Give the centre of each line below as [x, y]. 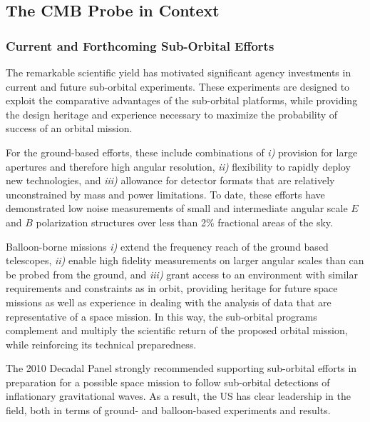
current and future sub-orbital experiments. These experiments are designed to [178, 86]
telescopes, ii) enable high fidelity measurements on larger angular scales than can [185, 260]
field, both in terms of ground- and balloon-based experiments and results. [168, 410]
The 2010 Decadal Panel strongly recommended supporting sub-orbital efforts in [181, 368]
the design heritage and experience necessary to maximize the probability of [172, 114]
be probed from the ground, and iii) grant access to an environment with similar [182, 274]
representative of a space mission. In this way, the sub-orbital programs [161, 316]
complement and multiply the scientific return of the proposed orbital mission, [177, 330]
